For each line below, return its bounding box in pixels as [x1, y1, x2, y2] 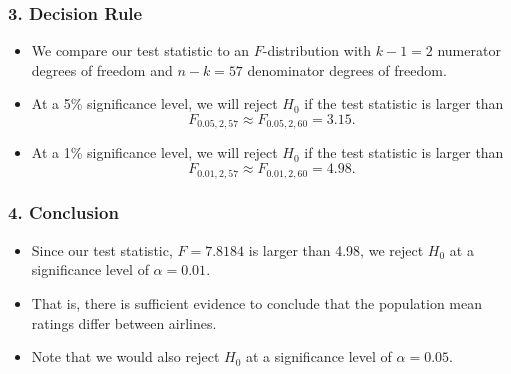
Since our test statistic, [31, 239, 173, 260]
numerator [437, 40, 501, 61]
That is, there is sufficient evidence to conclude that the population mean [31, 292, 482, 313]
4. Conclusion [8, 200, 119, 225]
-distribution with [262, 40, 372, 61]
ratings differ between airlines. [31, 312, 217, 333]
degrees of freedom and [31, 59, 173, 80]
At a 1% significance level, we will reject [31, 142, 278, 163]
